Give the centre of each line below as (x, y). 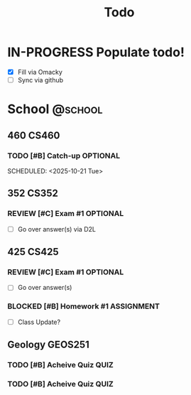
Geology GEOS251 (49, 345)
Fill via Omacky (40, 72)
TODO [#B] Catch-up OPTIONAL (64, 156)
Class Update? (39, 322)
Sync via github (40, 80)
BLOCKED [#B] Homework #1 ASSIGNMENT (83, 306)
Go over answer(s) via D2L (56, 229)
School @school (55, 109)
